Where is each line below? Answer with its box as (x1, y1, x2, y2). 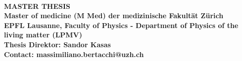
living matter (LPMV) (4, 30, 83, 40)
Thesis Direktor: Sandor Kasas (4, 39, 111, 49)
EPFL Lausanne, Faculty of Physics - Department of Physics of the (4, 20, 239, 30)
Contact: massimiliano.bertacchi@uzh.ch (4, 49, 144, 59)
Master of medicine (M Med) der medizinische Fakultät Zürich (4, 10, 224, 21)
